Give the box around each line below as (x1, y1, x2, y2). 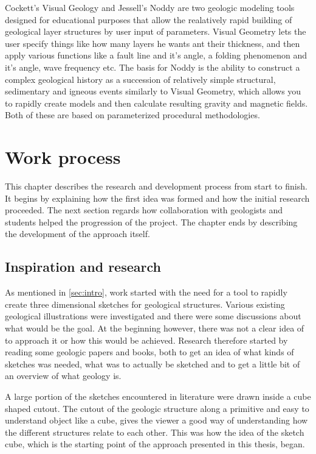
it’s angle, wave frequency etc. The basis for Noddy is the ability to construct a (5, 60, 300, 73)
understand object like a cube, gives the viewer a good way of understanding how (5, 414, 308, 427)
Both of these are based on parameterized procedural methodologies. (5, 108, 260, 121)
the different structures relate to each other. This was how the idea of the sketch (5, 425, 304, 438)
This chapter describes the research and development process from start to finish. (5, 180, 307, 193)
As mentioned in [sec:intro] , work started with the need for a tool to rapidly (5, 286, 287, 299)
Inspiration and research (5, 257, 161, 276)
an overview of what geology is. (5, 369, 122, 382)
